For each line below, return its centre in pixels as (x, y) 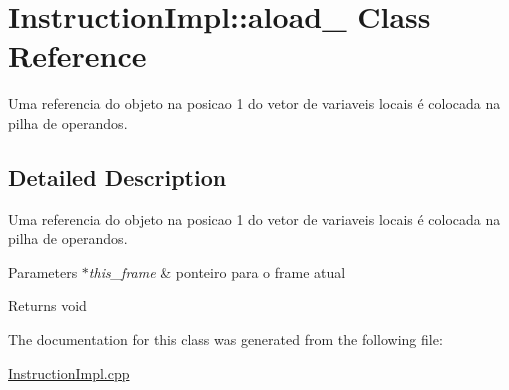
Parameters (43, 271)
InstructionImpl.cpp (69, 372)
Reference (77, 55)
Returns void (47, 305)
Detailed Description (117, 176)
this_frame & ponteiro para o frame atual (217, 271)
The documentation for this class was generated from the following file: (225, 339)
